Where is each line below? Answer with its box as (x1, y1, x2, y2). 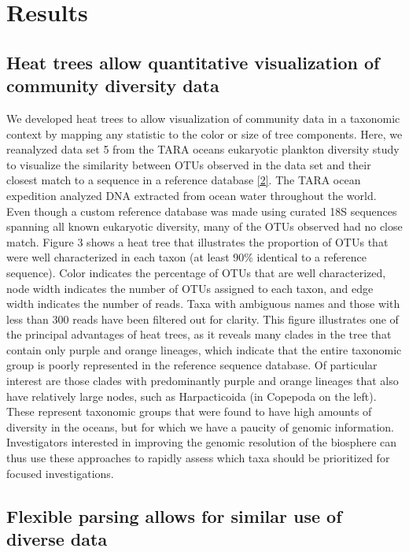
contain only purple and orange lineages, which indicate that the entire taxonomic (6, 341, 402, 358)
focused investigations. (6, 465, 114, 481)
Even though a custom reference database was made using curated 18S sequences (6, 202, 397, 219)
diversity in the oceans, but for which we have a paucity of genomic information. (6, 418, 394, 435)
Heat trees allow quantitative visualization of (6, 50, 380, 74)
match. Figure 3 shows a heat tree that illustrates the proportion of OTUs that (6, 233, 389, 250)
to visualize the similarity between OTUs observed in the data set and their (6, 156, 371, 172)
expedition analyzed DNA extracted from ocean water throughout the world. (6, 187, 377, 203)
